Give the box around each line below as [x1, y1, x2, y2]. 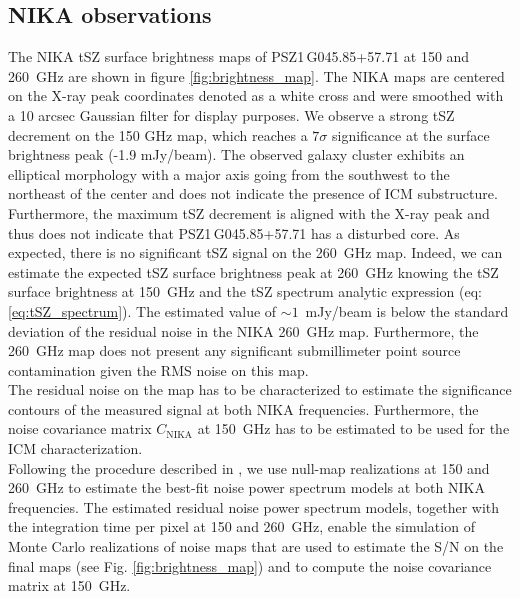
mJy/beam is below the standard [305, 300, 509, 321]
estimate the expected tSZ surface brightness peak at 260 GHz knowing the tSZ [8, 261, 499, 282]
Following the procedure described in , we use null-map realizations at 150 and [8, 457, 490, 478]
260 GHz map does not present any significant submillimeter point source [8, 340, 461, 361]
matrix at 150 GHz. [8, 575, 131, 596]
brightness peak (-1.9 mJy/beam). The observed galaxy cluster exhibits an [8, 144, 465, 165]
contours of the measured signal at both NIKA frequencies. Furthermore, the [8, 398, 479, 419]
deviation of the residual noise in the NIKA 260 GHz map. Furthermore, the [8, 320, 479, 341]
